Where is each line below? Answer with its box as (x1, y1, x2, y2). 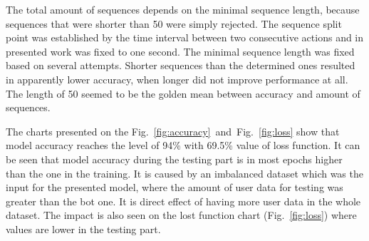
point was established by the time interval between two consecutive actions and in (6, 30, 364, 45)
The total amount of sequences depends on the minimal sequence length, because (6, 2, 360, 16)
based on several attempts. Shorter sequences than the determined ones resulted (6, 58, 355, 73)
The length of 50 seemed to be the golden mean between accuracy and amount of (6, 86, 360, 101)
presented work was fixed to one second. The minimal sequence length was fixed (6, 43, 355, 58)
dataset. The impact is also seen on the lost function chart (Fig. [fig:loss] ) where (6, 207, 357, 222)
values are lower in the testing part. (6, 221, 161, 236)
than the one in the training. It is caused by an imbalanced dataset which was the (6, 165, 363, 180)
